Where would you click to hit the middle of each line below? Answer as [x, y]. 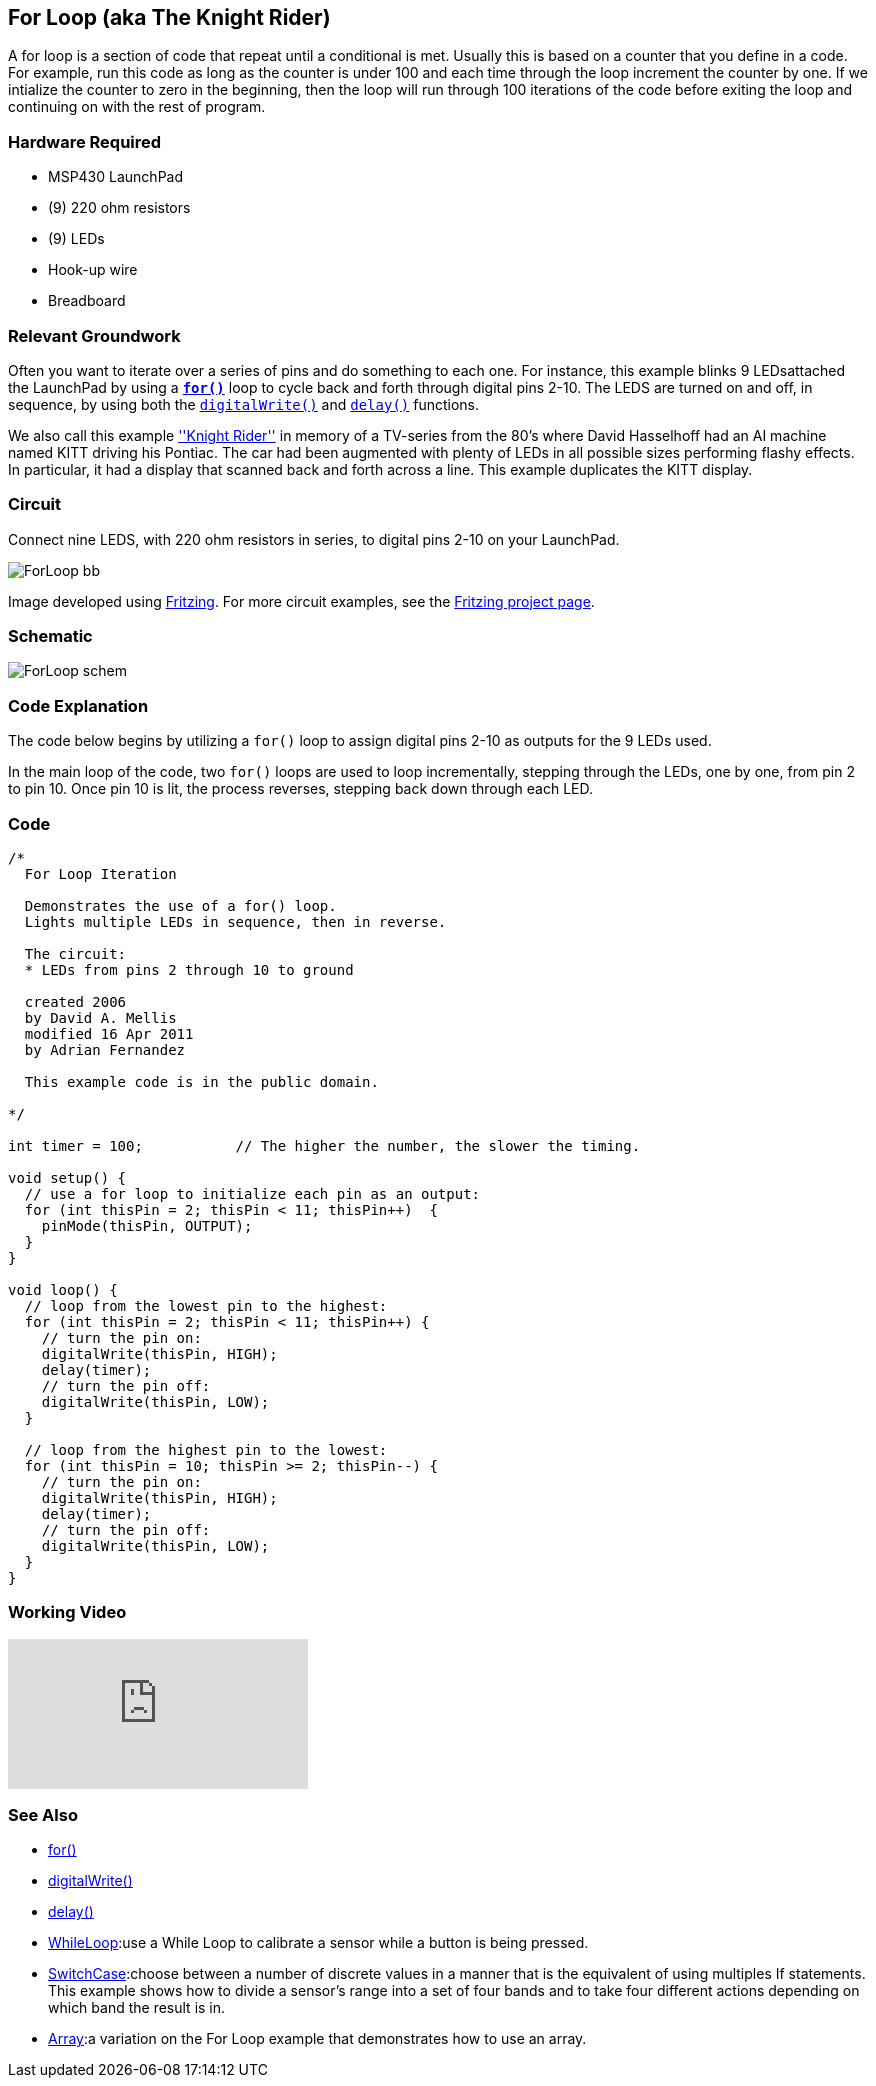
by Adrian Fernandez [105, 1049]
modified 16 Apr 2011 [109, 1033]
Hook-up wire [93, 270]
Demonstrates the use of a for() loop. [180, 905]
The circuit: [75, 953]
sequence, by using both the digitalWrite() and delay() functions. [244, 404]
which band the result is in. [137, 2008]
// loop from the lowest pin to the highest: [206, 1305]
